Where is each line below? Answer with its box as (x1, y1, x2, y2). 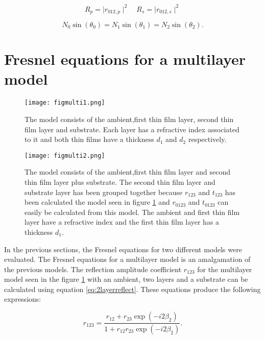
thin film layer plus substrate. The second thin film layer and (25, 176, 215, 187)
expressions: (4, 294, 41, 304)
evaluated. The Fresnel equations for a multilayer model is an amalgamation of (4, 254, 251, 264)
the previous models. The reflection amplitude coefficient (4, 263, 182, 274)
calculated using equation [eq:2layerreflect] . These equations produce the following (4, 283, 261, 294)
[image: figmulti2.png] (25, 152, 105, 159)
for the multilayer (197, 263, 252, 274)
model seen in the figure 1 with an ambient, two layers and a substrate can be (4, 274, 248, 284)
